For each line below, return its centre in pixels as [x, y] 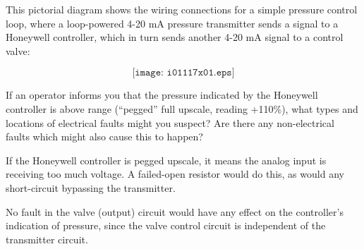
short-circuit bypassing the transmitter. [91, 187]
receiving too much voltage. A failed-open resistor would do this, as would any [175, 174]
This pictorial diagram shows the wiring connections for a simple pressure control [182, 9]
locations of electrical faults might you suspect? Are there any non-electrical [170, 122]
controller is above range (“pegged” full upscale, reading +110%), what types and [182, 108]
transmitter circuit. [47, 239]
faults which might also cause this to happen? [104, 136]
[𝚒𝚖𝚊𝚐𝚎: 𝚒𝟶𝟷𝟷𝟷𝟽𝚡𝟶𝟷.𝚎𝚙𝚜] [183, 73]
